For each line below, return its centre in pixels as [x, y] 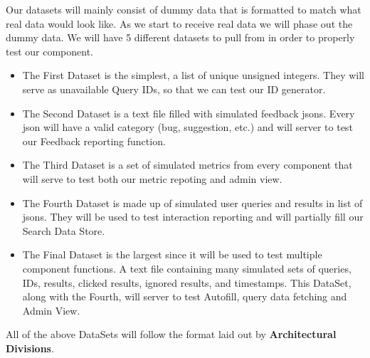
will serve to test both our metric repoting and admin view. [152, 178]
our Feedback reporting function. [94, 141]
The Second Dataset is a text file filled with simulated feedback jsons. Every [189, 113]
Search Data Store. [64, 230]
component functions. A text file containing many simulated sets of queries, [187, 268]
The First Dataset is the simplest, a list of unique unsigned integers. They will [193, 75]
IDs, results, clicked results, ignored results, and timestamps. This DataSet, [187, 282]
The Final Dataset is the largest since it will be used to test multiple [172, 254]
